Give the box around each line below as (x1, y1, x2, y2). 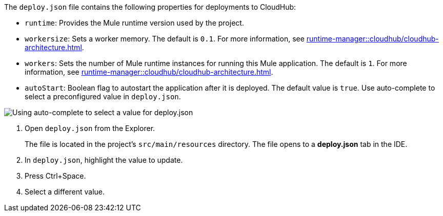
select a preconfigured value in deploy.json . (25, 92, 181, 101)
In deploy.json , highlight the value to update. (25, 156, 183, 164)
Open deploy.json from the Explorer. (25, 124, 155, 133)
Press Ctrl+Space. (25, 171, 86, 180)
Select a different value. (25, 187, 105, 196)
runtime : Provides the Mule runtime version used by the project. (25, 18, 244, 27)
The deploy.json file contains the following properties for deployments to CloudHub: (4, 3, 296, 11)
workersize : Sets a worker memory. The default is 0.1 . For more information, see (25, 34, 305, 43)
